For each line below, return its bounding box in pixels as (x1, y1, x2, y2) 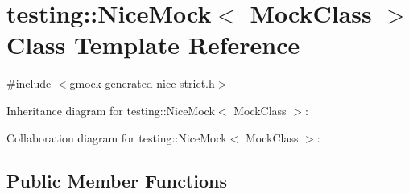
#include (6, 75, 52, 92)
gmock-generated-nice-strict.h (69, 75, 215, 92)
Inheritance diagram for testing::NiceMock (6, 101, 215, 118)
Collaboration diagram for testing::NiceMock (6, 129, 227, 146)
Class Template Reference (6, 28, 300, 61)
